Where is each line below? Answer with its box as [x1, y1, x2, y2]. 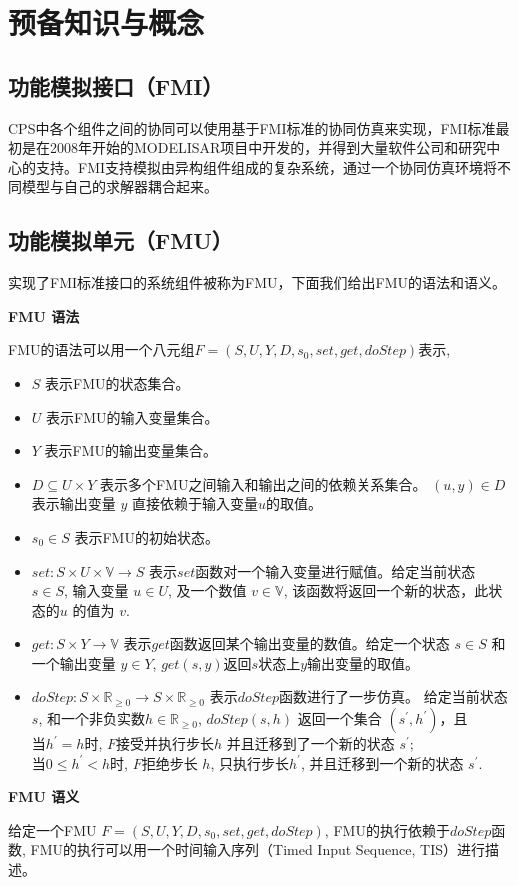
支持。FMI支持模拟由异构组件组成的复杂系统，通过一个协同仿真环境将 [35, 156, 498, 177]
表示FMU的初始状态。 [74, 526, 219, 547]
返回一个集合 [297, 708, 382, 729]
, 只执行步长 [210, 752, 289, 773]
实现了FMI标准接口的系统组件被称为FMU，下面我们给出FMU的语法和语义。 [8, 272, 506, 293]
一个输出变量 [31, 652, 116, 673]
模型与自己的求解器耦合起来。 [21, 176, 218, 197]
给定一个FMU [8, 819, 97, 840]
